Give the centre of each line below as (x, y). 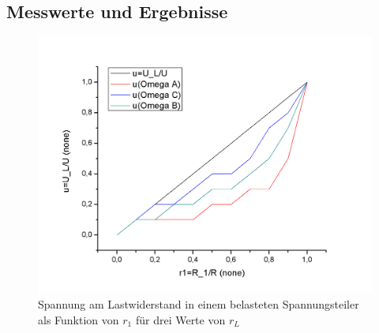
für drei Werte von (180, 319)
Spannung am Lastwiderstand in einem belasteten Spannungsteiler (199, 304)
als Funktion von (79, 319)
